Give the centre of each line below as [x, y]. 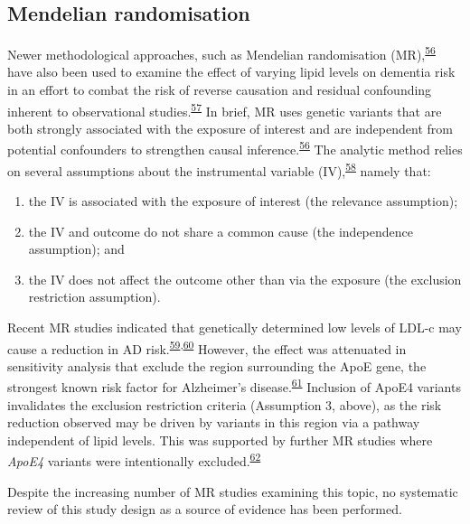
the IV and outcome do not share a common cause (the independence [221, 231]
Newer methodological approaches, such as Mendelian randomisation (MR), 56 [221, 53]
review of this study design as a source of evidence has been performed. [205, 509]
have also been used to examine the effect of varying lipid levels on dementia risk [231, 72]
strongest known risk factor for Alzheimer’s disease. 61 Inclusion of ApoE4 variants [234, 386]
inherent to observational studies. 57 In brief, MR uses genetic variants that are [225, 109]
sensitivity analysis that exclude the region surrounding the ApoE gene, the [217, 365]
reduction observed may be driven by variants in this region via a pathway [214, 422]
